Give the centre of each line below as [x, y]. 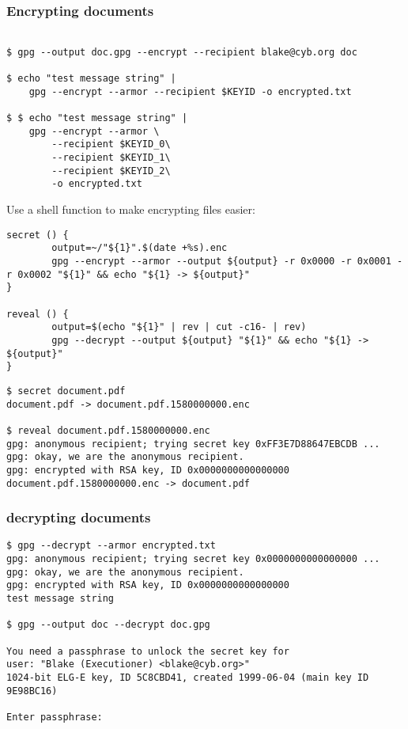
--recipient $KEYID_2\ [111, 171]
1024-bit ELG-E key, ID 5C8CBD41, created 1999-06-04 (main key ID [188, 677]
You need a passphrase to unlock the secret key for [148, 651]
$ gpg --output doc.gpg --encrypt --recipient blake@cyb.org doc [182, 52]
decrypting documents [79, 517]
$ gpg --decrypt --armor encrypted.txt [111, 546]
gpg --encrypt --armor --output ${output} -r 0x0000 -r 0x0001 [221, 261]
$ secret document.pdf [66, 391]
